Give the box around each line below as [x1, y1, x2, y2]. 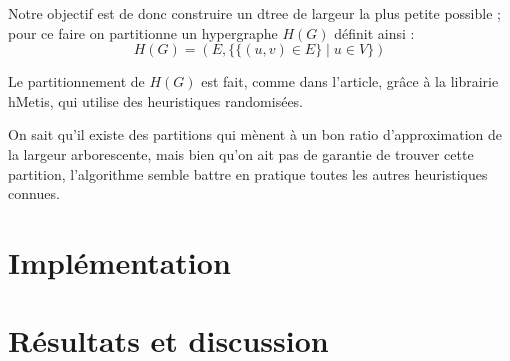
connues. [8, 183, 60, 204]
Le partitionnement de [8, 71, 145, 92]
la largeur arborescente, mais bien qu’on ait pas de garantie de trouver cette [8, 143, 474, 164]
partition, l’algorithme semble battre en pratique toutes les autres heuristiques [8, 163, 488, 184]
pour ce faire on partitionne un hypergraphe [8, 22, 278, 43]
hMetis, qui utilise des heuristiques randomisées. [8, 90, 304, 111]
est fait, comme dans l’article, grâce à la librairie [201, 71, 499, 92]
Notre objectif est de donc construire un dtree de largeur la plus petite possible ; [8, 3, 501, 23]
